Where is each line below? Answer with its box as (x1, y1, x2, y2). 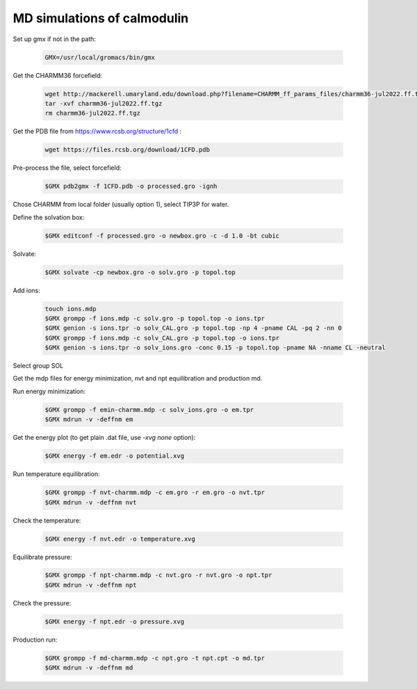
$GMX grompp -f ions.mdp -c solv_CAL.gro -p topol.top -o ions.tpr (44, 334, 280, 342)
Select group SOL (13, 362, 64, 370)
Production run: (13, 635, 58, 644)
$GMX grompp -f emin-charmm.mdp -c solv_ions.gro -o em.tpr (44, 406, 254, 413)
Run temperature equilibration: (13, 470, 100, 478)
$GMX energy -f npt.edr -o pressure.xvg (44, 617, 184, 626)
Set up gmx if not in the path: (13, 35, 97, 43)
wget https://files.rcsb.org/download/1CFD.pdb (44, 146, 210, 154)
